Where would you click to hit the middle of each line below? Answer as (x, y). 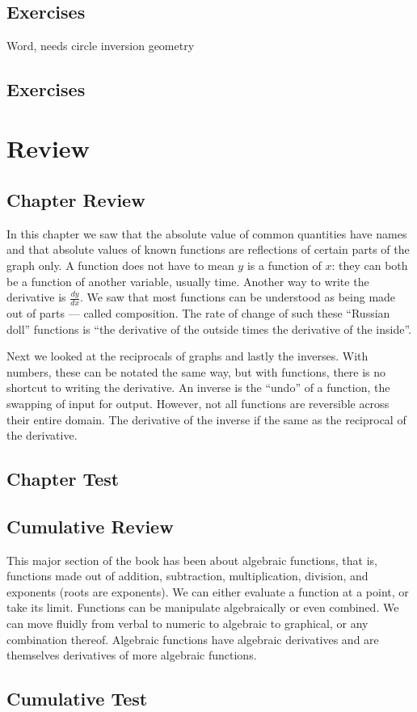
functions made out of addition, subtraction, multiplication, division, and (187, 576)
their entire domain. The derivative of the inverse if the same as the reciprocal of (206, 419)
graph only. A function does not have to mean (120, 265)
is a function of (284, 265)
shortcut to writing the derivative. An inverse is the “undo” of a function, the (198, 388)
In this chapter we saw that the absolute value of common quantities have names (207, 233)
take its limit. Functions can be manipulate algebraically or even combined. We (203, 607)
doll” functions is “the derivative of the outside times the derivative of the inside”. (209, 329)
